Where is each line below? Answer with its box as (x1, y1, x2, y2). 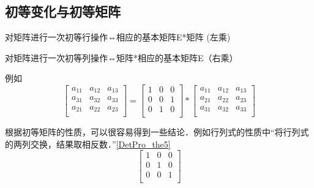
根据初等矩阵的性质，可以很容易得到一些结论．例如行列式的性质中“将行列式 (5, 126, 309, 138)
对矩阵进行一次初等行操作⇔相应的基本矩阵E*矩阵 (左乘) (5, 31, 231, 43)
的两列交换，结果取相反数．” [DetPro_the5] (5, 137, 171, 150)
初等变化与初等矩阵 (5, 2, 121, 21)
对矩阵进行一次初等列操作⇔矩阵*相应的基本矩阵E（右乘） (5, 51, 238, 64)
